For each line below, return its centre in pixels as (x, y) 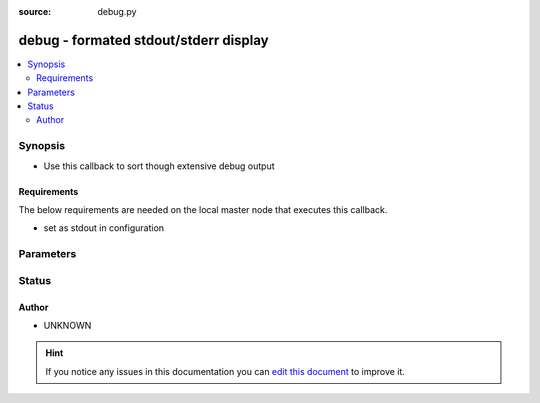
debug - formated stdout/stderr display (143, 40)
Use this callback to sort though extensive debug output (159, 166)
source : (35, 11)
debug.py (117, 11)
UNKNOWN (67, 325)
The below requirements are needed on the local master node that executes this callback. (203, 209)
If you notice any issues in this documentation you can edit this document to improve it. (225, 371)
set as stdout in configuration (104, 228)
